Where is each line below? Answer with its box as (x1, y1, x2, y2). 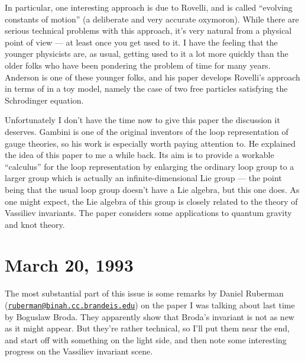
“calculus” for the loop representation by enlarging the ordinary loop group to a (5, 160, 294, 172)
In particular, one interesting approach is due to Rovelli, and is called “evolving (5, 1, 293, 13)
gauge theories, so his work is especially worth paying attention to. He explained (5, 137, 296, 149)
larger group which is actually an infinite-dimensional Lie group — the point (5, 172, 282, 184)
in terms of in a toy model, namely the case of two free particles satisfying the (5, 82, 288, 95)
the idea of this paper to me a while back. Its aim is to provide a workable (5, 149, 274, 161)
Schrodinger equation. (5, 94, 84, 106)
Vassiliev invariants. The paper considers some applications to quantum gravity (5, 207, 292, 219)
